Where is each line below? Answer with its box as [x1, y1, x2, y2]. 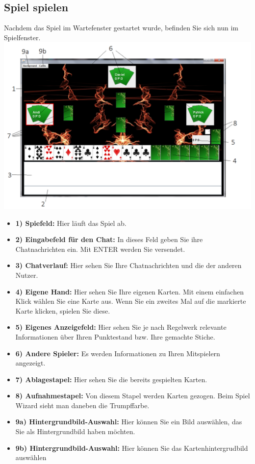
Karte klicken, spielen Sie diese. [15, 305, 110, 316]
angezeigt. [15, 358, 46, 368]
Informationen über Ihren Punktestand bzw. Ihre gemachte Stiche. [15, 331, 215, 342]
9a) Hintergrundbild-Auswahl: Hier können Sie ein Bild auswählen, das [15, 416, 242, 427]
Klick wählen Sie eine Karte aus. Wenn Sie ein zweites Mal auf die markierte [15, 296, 246, 306]
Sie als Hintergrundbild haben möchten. [15, 426, 135, 437]
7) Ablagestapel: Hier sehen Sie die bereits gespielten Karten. [15, 374, 207, 384]
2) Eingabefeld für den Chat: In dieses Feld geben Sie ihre [15, 234, 203, 244]
